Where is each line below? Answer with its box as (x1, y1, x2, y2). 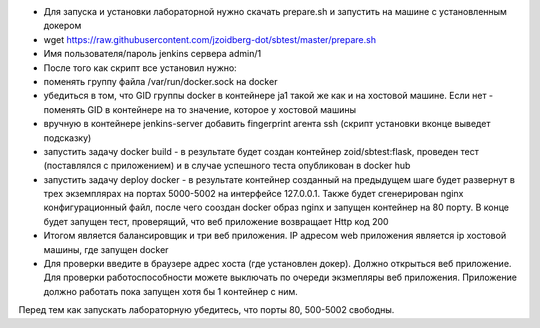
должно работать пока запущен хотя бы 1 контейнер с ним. (43, 285, 299, 297)
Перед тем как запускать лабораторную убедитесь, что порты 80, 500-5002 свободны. (18, 304, 395, 316)
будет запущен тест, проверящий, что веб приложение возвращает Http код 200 (43, 215, 389, 227)
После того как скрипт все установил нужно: (43, 61, 237, 74)
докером (43, 20, 82, 32)
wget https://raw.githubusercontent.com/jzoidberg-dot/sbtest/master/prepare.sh (43, 33, 377, 45)
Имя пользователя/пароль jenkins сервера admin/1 (43, 48, 262, 60)
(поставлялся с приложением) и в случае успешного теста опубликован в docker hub (43, 160, 411, 172)
